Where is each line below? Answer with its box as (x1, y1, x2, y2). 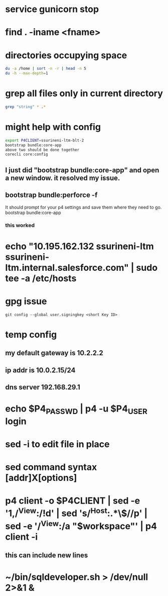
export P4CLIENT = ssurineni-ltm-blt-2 (5, 138, 84, 143)
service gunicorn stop (5, 4, 99, 15)
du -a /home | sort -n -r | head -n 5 (5, 66, 86, 71)
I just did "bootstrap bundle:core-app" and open (5, 166, 159, 174)
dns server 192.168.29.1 (5, 383, 80, 391)
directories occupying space (5, 49, 127, 61)
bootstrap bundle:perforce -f (5, 191, 98, 200)
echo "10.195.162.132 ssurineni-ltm (5, 240, 154, 252)
